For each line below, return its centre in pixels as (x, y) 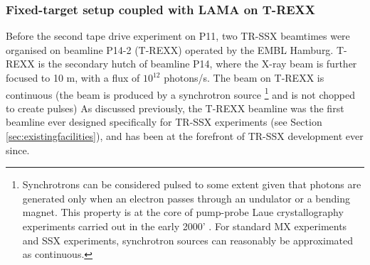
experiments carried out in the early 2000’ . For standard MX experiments (185, 226)
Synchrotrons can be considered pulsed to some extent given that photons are (192, 184)
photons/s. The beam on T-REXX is (244, 77)
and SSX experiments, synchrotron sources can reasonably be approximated (187, 240)
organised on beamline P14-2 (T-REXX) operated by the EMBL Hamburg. (170, 49)
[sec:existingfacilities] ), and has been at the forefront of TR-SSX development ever (185, 136)
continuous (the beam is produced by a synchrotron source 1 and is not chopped (180, 93)
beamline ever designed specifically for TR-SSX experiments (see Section (164, 122)
